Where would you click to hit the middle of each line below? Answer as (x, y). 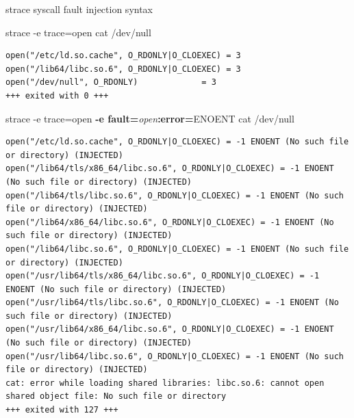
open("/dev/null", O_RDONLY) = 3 (111, 82)
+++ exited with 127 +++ (62, 410)
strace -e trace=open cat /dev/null (78, 32)
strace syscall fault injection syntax (79, 9)
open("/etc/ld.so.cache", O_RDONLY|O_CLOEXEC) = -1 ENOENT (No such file (177, 142)
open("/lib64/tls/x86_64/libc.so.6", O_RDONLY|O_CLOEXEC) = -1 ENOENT (170, 169)
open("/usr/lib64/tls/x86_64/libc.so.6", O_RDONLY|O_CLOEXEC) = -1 (163, 276)
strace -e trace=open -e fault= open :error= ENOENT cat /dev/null (150, 118)
